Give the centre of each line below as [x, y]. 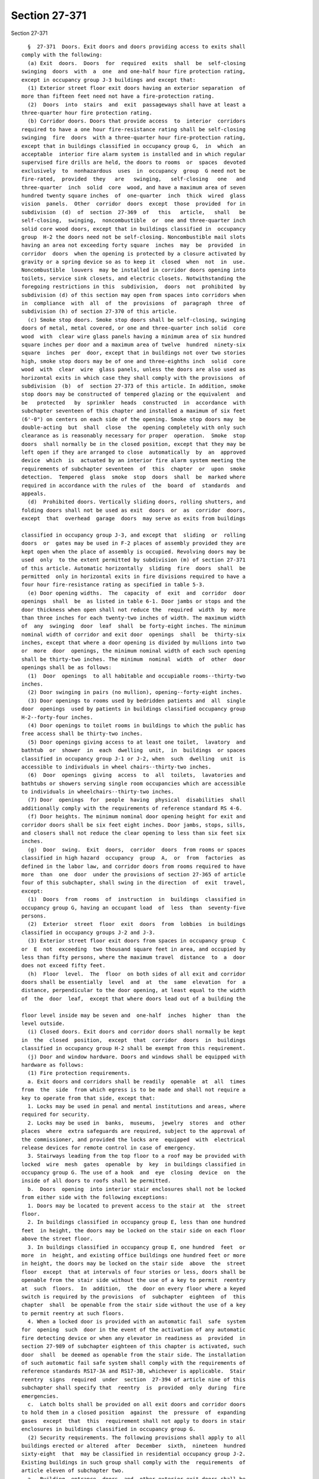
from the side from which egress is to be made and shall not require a [134, 1090]
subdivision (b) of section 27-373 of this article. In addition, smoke [134, 386]
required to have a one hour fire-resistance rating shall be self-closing [134, 129]
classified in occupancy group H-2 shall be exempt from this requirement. [134, 1048]
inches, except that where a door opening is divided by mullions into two [134, 643]
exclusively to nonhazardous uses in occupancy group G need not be [134, 171]
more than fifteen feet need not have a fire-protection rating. [118, 96]
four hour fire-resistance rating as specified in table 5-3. [113, 585]
